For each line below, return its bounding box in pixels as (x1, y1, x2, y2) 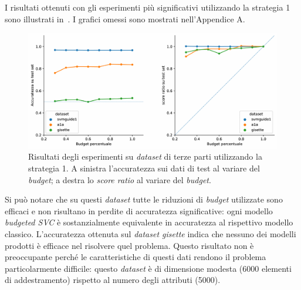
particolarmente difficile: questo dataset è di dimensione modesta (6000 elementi (5, 262, 292, 274)
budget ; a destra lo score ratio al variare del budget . (28, 173, 211, 186)
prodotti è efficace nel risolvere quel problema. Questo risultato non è (5, 239, 254, 251)
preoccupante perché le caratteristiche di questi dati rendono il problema (5, 251, 266, 263)
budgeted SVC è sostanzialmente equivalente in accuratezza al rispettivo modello (5, 216, 293, 228)
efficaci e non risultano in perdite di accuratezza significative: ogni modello (5, 204, 273, 217)
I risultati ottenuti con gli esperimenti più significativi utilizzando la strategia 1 (5, 1, 290, 13)
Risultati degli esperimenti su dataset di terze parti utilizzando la (28, 150, 262, 163)
